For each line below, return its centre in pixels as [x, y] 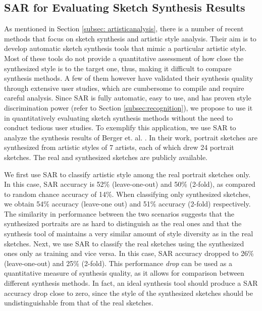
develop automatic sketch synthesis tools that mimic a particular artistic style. [125, 48]
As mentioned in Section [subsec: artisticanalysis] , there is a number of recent [124, 29]
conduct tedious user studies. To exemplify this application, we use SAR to [120, 127]
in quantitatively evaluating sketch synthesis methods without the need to [119, 117]
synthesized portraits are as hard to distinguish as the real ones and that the [123, 223]
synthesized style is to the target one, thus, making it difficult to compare [118, 68]
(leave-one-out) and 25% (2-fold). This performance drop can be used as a [118, 263]
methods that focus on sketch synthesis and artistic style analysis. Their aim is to [130, 38]
